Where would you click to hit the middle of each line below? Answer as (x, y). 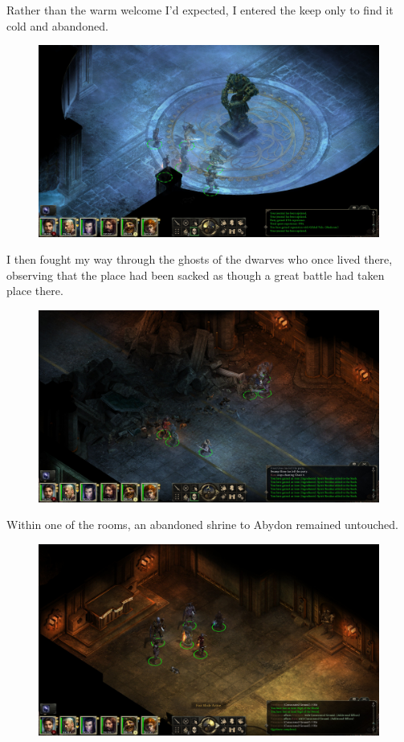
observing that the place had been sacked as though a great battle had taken (196, 275)
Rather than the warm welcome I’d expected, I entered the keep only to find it (200, 10)
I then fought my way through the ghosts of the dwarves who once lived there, (200, 259)
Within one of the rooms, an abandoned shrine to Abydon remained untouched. (202, 525)
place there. (35, 291)
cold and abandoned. (57, 25)
